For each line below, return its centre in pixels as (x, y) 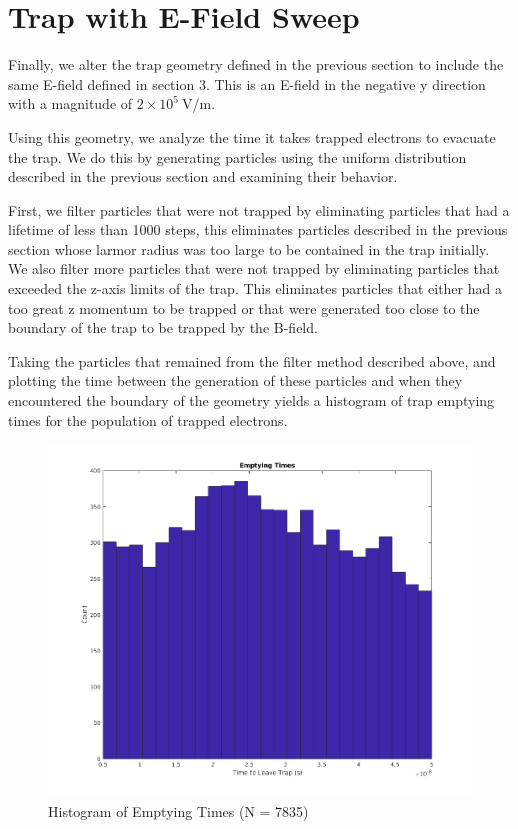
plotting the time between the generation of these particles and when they (235, 380)
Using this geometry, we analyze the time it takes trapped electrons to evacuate (252, 136)
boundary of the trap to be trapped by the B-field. (163, 327)
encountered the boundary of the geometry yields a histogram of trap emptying (251, 400)
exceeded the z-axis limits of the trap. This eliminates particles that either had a (255, 288)
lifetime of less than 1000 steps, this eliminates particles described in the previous (258, 229)
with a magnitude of (70, 103)
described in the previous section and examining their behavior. (203, 176)
